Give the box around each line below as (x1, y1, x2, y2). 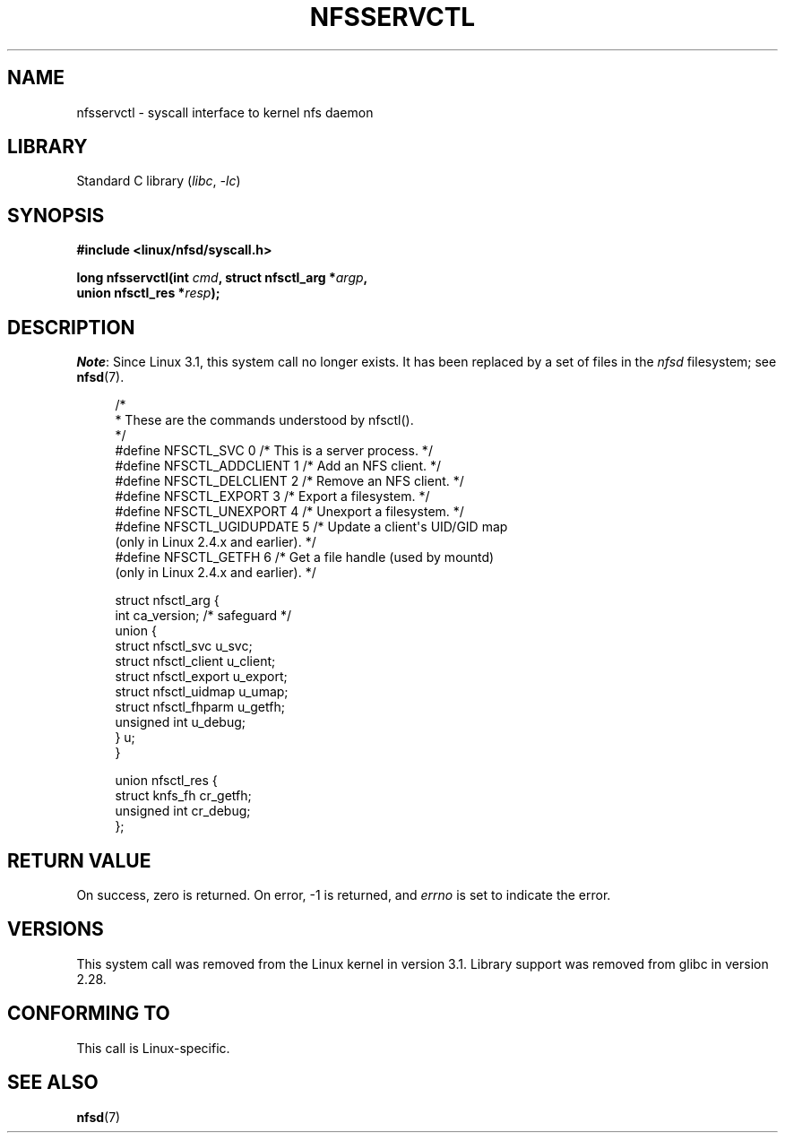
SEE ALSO (7, 1071, 99, 1094)
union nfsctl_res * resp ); (76, 285, 220, 301)
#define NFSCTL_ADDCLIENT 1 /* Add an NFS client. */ (115, 458, 441, 474)
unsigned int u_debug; (115, 714, 246, 730)
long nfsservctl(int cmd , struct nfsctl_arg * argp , (76, 270, 368, 286)
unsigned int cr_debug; (115, 803, 251, 819)
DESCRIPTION (7, 315, 135, 339)
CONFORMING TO (7, 1002, 170, 1025)
